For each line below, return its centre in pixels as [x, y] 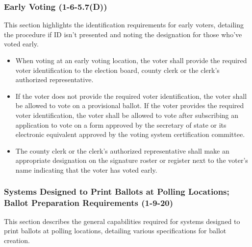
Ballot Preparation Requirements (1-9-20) [89, 203]
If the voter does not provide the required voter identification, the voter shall [131, 96]
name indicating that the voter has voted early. [86, 169]
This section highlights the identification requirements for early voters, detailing [124, 25]
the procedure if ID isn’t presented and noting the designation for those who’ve [123, 34]
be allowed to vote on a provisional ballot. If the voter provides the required [130, 105]
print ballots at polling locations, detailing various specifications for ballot [115, 231]
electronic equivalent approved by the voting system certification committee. [130, 134]
